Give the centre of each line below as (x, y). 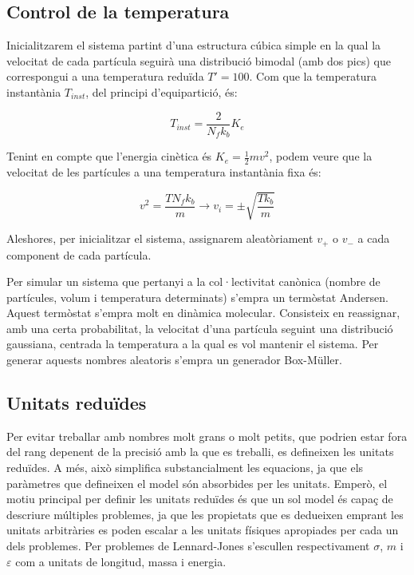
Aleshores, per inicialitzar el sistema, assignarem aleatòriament (160, 238)
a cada (374, 238)
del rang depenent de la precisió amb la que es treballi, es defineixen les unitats (200, 452)
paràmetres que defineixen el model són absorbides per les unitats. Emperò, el (197, 483)
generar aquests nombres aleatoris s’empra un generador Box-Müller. (174, 360)
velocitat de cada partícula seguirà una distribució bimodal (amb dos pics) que (199, 60)
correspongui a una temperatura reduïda (105, 76)
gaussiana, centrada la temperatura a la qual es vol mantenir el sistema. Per (193, 344)
